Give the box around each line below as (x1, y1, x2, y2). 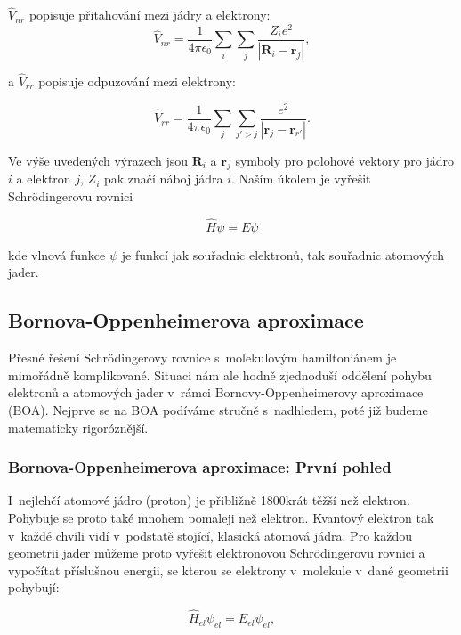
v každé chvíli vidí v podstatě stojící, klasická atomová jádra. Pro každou (8, 525, 412, 544)
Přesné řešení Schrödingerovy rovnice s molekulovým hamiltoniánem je (8, 348, 397, 367)
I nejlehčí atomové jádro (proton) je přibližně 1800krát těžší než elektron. (8, 491, 410, 509)
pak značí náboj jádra (104, 169, 223, 188)
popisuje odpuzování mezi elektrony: (38, 72, 236, 91)
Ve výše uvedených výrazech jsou (8, 151, 189, 169)
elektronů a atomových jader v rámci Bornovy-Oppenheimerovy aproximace (8, 383, 424, 402)
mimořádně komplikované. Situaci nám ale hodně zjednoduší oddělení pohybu (8, 365, 432, 384)
